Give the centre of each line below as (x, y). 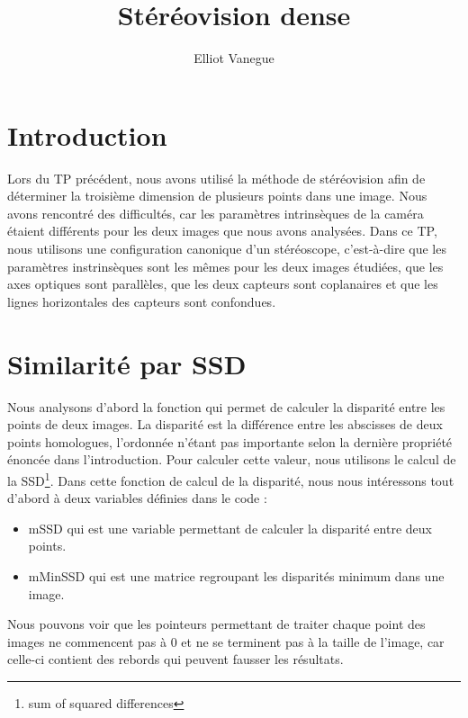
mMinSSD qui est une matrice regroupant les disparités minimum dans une (236, 575)
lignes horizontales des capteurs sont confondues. (142, 301)
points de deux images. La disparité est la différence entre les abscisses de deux (225, 424)
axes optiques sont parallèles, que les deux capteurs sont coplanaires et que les (223, 284)
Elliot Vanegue (234, 58)
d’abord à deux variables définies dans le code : (137, 498)
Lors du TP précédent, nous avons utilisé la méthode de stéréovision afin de (216, 178)
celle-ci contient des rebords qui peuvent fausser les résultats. (175, 659)
